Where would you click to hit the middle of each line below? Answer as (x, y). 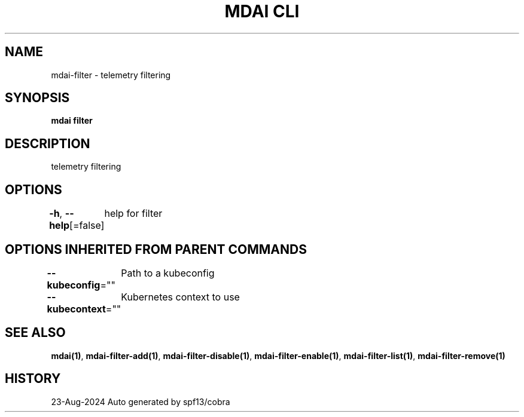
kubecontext (76, 309)
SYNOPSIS (37, 98)
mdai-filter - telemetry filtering (111, 75)
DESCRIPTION (48, 143)
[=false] (87, 226)
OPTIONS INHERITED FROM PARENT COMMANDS (156, 249)
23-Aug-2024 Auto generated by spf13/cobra (141, 401)
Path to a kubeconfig (168, 273)
